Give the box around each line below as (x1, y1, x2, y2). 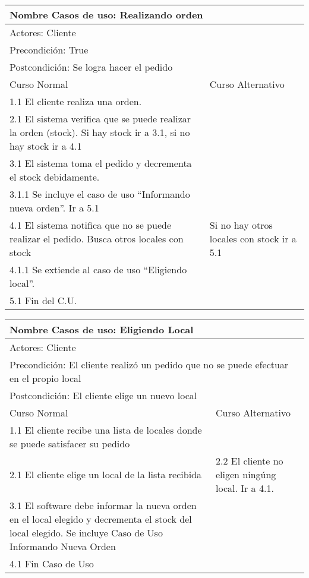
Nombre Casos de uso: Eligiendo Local (10, 323, 194, 336)
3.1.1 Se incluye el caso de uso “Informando (10, 187, 190, 201)
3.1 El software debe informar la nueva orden (10, 498, 197, 512)
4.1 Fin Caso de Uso (10, 557, 94, 570)
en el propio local (10, 371, 81, 385)
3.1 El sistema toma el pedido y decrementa (10, 156, 192, 170)
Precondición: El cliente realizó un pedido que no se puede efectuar (10, 358, 289, 371)
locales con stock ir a (209, 232, 297, 245)
